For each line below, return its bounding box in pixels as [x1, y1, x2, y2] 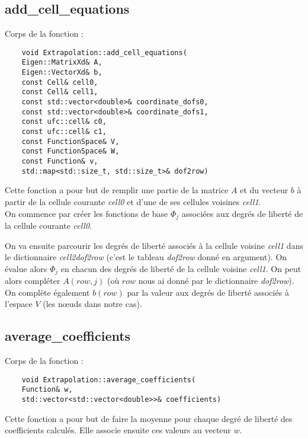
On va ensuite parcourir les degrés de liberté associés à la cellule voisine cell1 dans [5, 239, 303, 251]
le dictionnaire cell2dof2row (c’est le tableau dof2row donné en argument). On [5, 251, 287, 263]
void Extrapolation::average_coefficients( [21, 375, 196, 384]
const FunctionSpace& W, [21, 147, 120, 156]
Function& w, [21, 385, 73, 394]
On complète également [5, 286, 90, 298]
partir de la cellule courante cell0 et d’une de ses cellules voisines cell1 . [5, 195, 261, 207]
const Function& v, [21, 157, 98, 166]
